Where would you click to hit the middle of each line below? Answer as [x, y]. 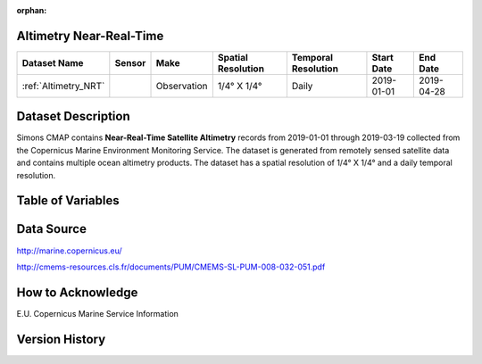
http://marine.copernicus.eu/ [69, 251]
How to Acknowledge [77, 292]
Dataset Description [73, 116]
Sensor [130, 62]
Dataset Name [53, 62]
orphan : [32, 10]
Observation [182, 86]
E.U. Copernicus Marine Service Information [97, 313]
